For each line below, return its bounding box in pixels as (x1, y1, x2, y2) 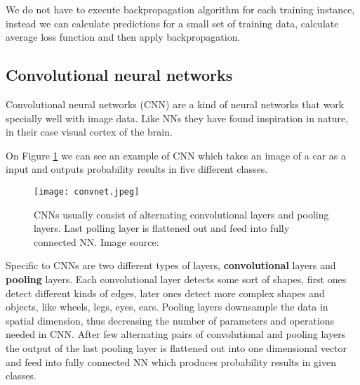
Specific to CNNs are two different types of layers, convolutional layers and (6, 258, 336, 273)
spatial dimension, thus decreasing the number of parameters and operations (6, 313, 335, 327)
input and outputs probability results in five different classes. (6, 162, 268, 176)
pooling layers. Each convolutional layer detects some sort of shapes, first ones (6, 271, 347, 286)
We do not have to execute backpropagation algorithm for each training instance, (6, 2, 355, 16)
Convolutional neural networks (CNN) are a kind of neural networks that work (6, 96, 345, 111)
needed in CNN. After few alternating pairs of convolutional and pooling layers (6, 327, 346, 341)
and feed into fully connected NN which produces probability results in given (6, 354, 336, 369)
